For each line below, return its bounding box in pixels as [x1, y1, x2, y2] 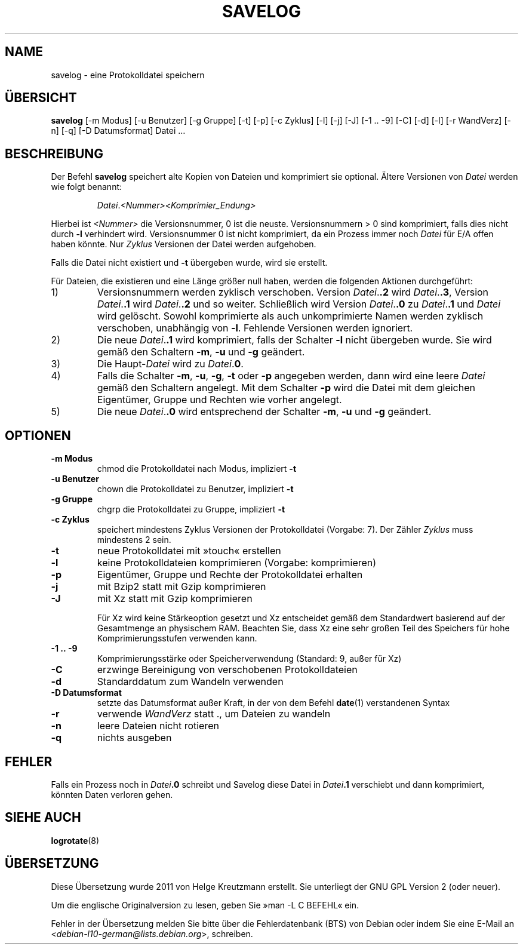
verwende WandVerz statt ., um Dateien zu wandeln [97, 708, 331, 720]
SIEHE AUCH [5, 810, 81, 825]
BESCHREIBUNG [5, 146, 104, 161]
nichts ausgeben [97, 732, 172, 744]
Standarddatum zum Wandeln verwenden [97, 675, 284, 688]
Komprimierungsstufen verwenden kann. [97, 633, 257, 644]
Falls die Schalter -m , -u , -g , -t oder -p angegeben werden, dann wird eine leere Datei [97, 370, 485, 382]
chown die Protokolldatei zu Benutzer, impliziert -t [97, 484, 294, 495]
